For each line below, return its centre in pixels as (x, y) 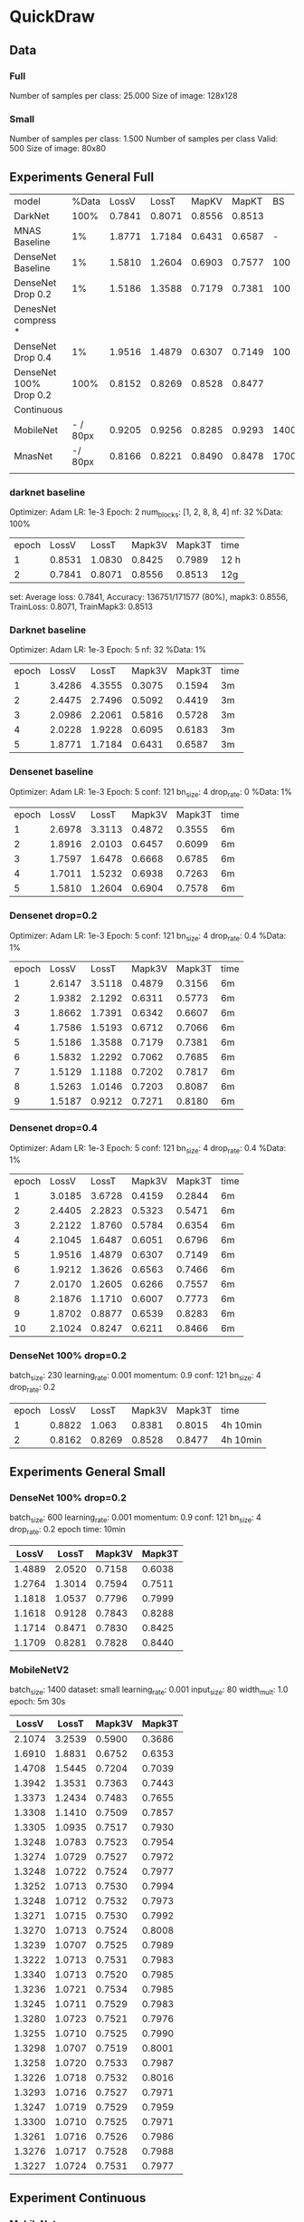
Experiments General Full (82, 177)
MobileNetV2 (39, 1669)
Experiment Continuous (78, 2198)
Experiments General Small (87, 1471)
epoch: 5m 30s (38, 1701)
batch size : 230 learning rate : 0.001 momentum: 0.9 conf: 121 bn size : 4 (135, 1376)
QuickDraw (52, 17)
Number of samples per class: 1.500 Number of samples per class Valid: (144, 139)
